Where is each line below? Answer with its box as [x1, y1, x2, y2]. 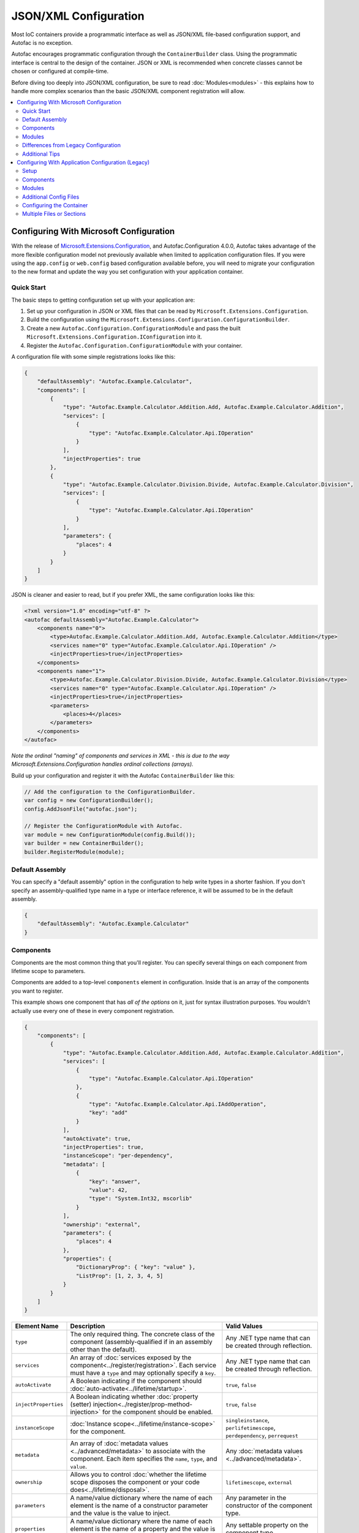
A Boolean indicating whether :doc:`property [70, 1393, 198, 1401]
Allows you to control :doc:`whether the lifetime [70, 1470, 206, 1479]
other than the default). [70, 1345, 137, 1354]
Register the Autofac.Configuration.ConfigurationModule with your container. [26, 342, 243, 349]
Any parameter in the [225, 1494, 287, 1502]
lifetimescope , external [225, 1478, 292, 1486]
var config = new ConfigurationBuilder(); [24, 797, 154, 804]
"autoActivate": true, [62, 1135, 131, 1142]
